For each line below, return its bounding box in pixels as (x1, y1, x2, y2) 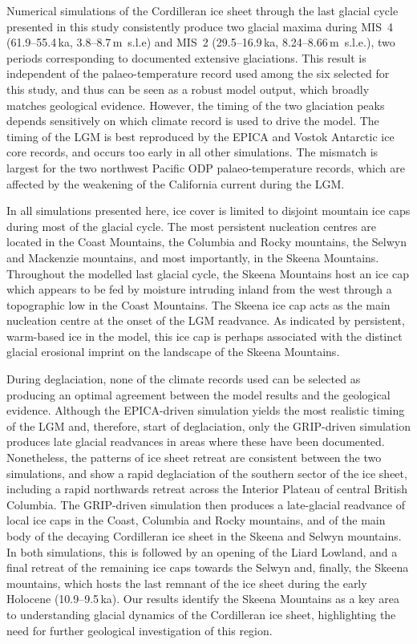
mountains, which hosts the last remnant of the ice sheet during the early (6, 574, 367, 591)
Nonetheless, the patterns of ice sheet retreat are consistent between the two (6, 449, 382, 466)
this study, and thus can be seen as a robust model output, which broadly (6, 80, 370, 97)
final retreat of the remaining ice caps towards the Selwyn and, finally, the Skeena (6, 559, 409, 576)
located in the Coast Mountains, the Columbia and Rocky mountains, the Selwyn (6, 233, 407, 250)
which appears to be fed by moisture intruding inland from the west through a (6, 281, 392, 298)
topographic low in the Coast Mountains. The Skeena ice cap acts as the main (6, 296, 391, 313)
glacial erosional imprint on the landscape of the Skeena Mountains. (6, 343, 340, 360)
